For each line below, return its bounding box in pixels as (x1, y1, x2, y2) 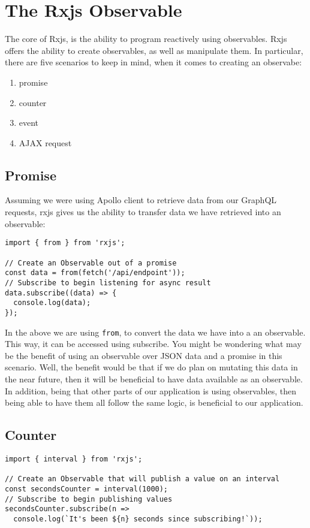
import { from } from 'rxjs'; (5, 239, 125, 248)
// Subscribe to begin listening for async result (5, 278, 211, 287)
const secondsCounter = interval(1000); (5, 484, 168, 493)
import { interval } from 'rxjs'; (5, 454, 143, 463)
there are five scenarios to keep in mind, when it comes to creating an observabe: (5, 56, 302, 68)
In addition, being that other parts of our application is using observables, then (5, 384, 296, 397)
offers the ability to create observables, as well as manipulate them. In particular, (5, 44, 303, 56)
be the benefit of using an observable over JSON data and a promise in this (5, 349, 282, 361)
